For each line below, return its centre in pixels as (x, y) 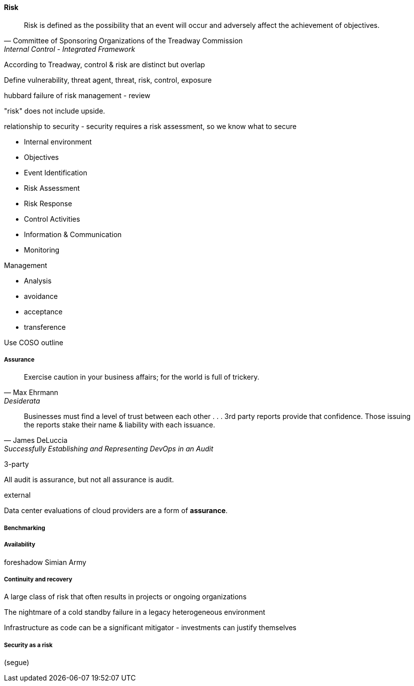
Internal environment (58, 141)
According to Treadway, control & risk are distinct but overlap (105, 64)
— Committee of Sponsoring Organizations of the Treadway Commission (124, 40)
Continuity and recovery (38, 579)
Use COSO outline (34, 342)
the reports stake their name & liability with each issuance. (120, 425)
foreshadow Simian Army (45, 562)
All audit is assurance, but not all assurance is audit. (89, 480)
